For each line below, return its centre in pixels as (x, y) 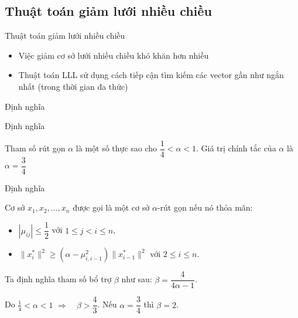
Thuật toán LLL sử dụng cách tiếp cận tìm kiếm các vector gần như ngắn (151, 75)
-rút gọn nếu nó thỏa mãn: (205, 207)
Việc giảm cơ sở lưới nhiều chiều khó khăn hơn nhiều (114, 55)
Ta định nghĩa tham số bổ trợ (58, 279)
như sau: (137, 279)
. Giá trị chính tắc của (236, 148)
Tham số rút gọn (35, 148)
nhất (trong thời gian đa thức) (73, 86)
